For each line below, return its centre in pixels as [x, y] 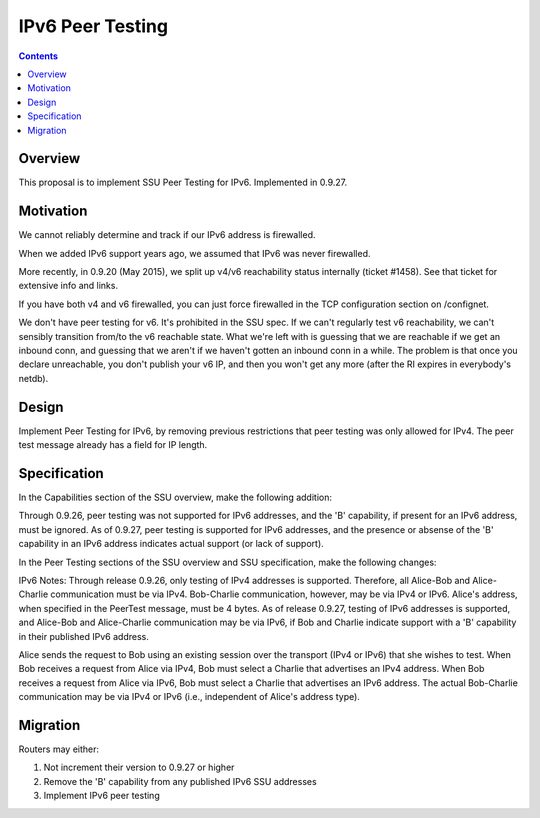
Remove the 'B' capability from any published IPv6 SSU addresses [180, 781]
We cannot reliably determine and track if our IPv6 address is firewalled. [167, 235]
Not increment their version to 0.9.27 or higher [139, 767]
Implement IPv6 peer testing [101, 796]
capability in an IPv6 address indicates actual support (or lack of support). [171, 544]
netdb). [33, 378]
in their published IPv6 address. [83, 636]
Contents [38, 56]
